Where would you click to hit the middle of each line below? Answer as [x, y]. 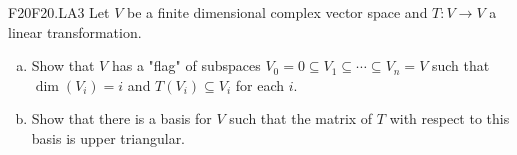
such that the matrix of [301, 118]
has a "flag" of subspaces [186, 65]
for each [260, 84]
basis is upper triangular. [108, 137]
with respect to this [449, 118]
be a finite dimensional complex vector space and [277, 12]
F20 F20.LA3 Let [59, 12]
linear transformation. [75, 31]
